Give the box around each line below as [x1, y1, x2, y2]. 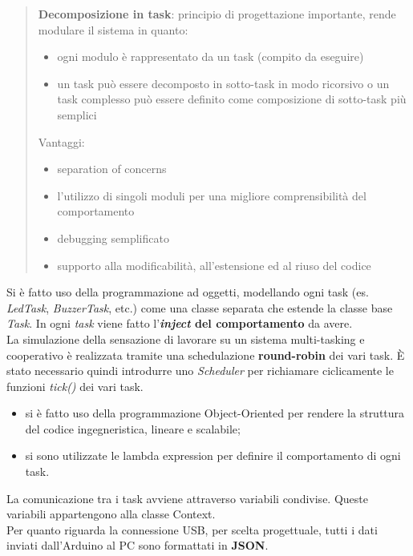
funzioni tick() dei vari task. [6, 377, 144, 394]
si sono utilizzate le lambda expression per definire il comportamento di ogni [25, 447, 401, 464]
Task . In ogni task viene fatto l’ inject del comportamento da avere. [6, 315, 353, 332]
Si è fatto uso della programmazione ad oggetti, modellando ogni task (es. [6, 284, 369, 300]
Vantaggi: [38, 133, 85, 150]
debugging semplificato [57, 229, 169, 246]
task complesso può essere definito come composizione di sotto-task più [57, 91, 407, 107]
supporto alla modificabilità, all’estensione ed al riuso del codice [57, 256, 371, 273]
